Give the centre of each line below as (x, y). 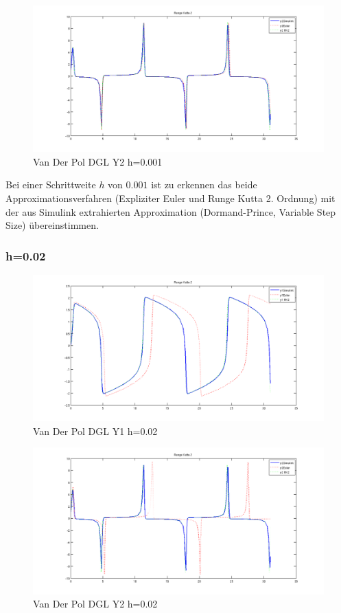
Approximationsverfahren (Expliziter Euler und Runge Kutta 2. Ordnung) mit (170, 198)
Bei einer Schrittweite (51, 185)
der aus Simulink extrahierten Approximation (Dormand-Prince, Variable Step (171, 211)
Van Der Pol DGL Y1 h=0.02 (95, 431)
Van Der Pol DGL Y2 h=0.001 (98, 161)
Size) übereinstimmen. (52, 225)
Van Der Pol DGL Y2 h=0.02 (95, 604)
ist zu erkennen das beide (204, 185)
